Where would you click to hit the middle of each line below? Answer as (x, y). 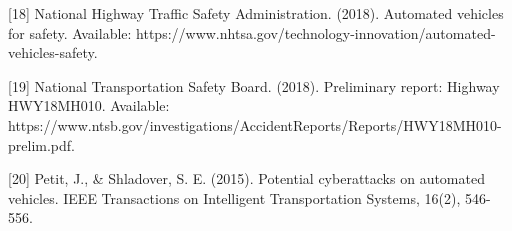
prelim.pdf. (41, 144)
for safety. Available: (70, 32)
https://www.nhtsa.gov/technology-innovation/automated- (316, 32)
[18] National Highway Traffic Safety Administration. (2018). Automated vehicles (256, 13)
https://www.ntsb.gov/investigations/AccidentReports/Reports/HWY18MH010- (255, 124)
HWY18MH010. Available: (89, 105)
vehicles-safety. (53, 52)
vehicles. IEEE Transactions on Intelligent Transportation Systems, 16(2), (234, 197)
